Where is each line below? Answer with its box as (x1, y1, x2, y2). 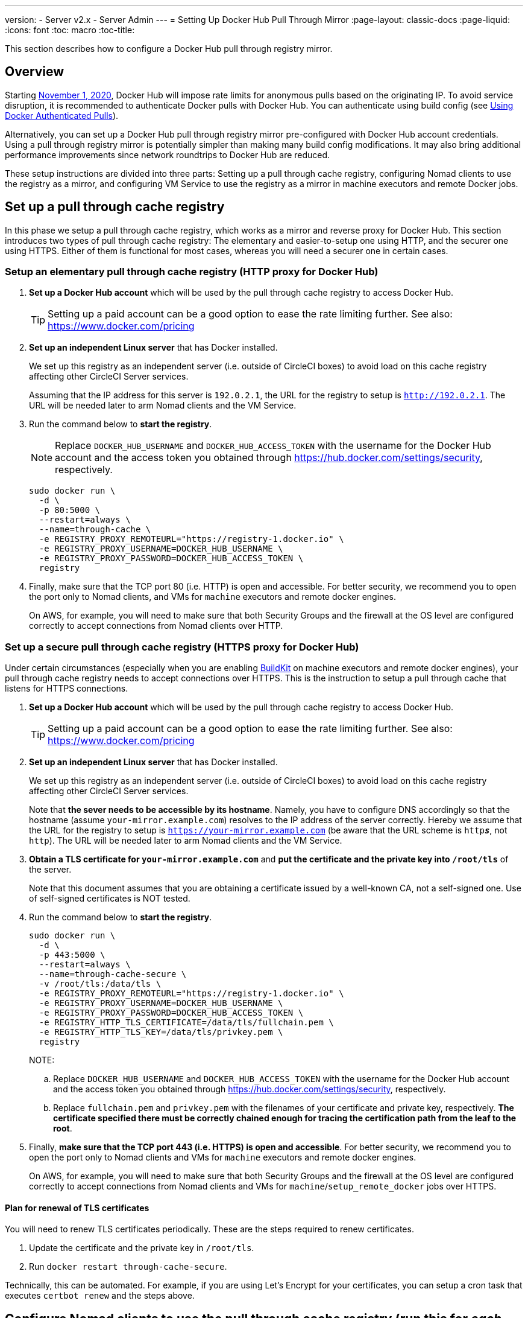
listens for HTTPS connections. (5, 683, 128, 694)
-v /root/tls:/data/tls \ (39, 979, 162, 989)
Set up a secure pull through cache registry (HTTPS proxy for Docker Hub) (5, 640, 359, 653)
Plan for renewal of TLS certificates (5, 1202, 149, 1213)
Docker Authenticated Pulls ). (5, 110, 119, 121)
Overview (5, 64, 64, 80)
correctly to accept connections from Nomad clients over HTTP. (29, 620, 283, 631)
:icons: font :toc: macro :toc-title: (5, 25, 135, 35)
